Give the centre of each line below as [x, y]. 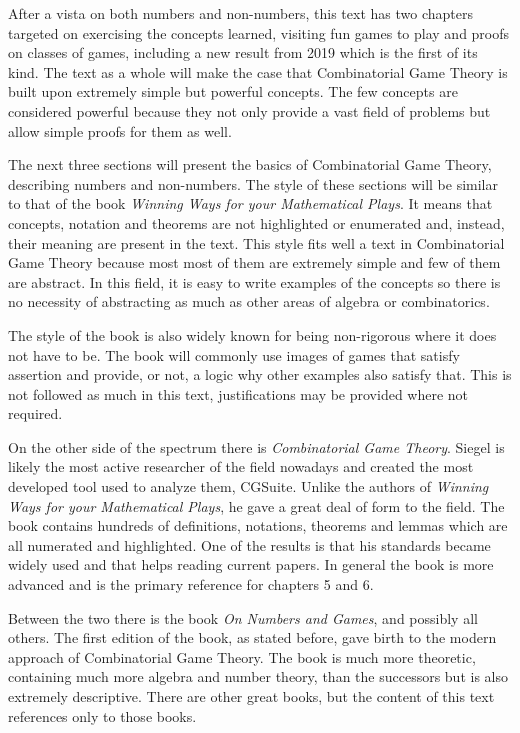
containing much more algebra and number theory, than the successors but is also [258, 676]
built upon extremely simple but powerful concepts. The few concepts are [233, 91]
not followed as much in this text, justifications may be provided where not [238, 393]
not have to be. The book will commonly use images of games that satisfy [234, 354]
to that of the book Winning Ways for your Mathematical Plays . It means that [250, 203]
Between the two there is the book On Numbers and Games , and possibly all [243, 617]
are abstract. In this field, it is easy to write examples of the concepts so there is [254, 281]
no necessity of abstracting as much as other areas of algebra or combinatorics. [249, 301]
